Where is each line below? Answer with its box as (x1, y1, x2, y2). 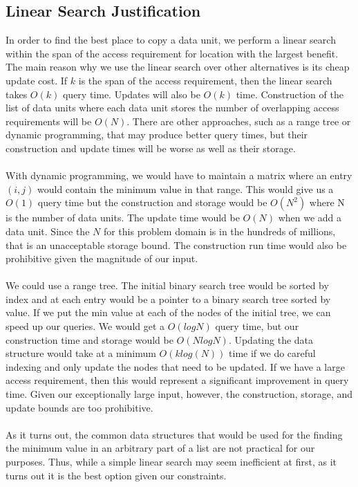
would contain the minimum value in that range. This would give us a (37, 181, 334, 196)
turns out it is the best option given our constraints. (6, 468, 227, 482)
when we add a (278, 210, 342, 225)
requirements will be (6, 113, 92, 128)
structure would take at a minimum (6, 346, 156, 360)
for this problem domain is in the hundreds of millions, (103, 223, 336, 238)
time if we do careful (229, 346, 316, 360)
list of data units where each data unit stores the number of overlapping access (6, 100, 339, 115)
